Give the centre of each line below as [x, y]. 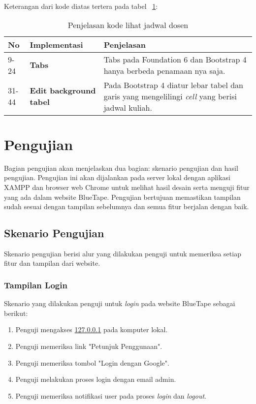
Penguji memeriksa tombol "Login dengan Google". [92, 362]
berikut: [16, 313]
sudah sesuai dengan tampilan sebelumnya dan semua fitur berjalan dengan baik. [127, 206]
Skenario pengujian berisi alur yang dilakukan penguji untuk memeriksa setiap [123, 253]
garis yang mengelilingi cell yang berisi [170, 96]
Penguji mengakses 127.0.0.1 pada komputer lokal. [92, 329]
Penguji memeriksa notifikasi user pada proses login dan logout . [111, 395]
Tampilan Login [36, 285]
